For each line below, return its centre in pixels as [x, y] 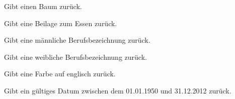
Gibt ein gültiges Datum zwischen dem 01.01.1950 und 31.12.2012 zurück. [118, 90]
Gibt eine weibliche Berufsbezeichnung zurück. [75, 57]
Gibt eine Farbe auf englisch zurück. [60, 74]
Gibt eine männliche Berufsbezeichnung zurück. [77, 40]
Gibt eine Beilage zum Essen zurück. [61, 23]
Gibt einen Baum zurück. [43, 6]
